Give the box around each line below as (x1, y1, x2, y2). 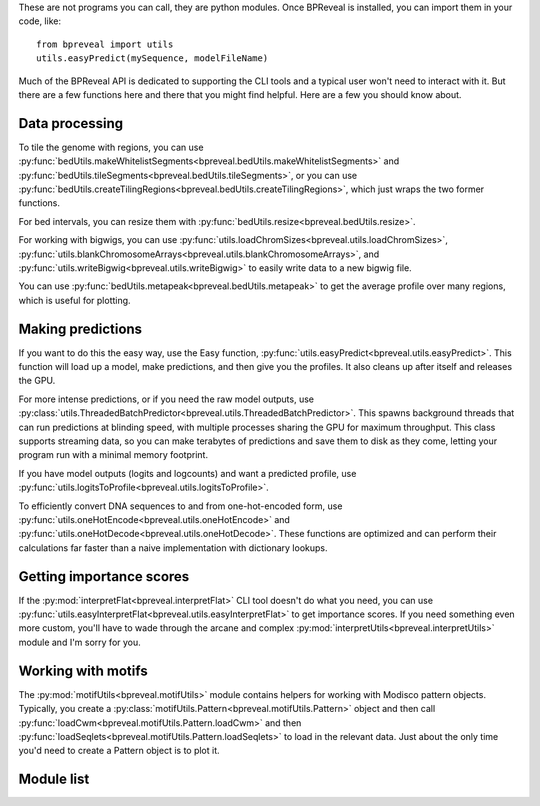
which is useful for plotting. (18, 294, 131, 306)
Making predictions (18, 320, 143, 337)
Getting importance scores (18, 568, 190, 585)
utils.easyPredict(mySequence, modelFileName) (36, 53, 269, 64)
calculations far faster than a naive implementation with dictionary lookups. (18, 541, 328, 554)
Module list (18, 771, 90, 788)
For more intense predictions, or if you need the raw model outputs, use (18, 393, 315, 405)
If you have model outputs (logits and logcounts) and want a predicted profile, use (18, 467, 357, 479)
